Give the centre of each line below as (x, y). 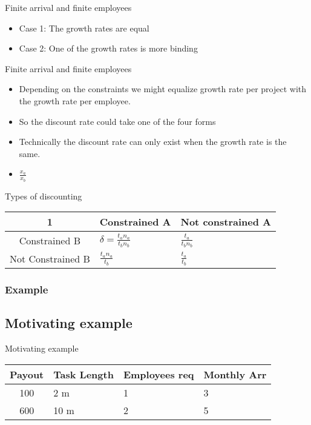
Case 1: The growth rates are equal (84, 28)
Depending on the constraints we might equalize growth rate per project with (163, 89)
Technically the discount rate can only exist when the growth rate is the (153, 142)
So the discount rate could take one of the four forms (117, 121)
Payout (27, 374)
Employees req (159, 374)
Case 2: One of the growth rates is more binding (108, 48)
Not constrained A (226, 222)
